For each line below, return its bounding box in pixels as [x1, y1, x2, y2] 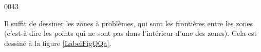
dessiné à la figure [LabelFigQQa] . [4, 37, 111, 48]
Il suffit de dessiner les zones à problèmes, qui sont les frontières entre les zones [4, 18, 253, 28]
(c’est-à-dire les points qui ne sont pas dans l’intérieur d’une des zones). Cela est [4, 28, 257, 38]
